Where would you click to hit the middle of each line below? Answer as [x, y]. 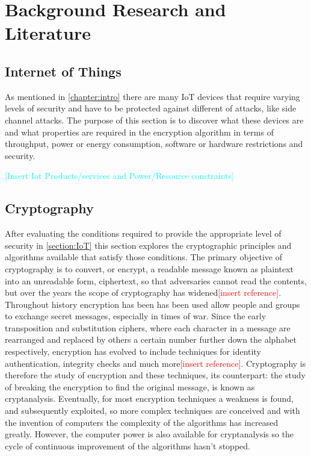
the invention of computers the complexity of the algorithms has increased [142, 422]
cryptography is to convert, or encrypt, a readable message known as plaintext [149, 268]
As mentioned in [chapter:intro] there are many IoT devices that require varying [152, 96]
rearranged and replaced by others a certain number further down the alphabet [151, 339]
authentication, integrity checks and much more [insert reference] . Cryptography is [155, 363]
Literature [48, 33]
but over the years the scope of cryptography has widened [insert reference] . [143, 292]
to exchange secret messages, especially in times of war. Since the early [136, 316]
